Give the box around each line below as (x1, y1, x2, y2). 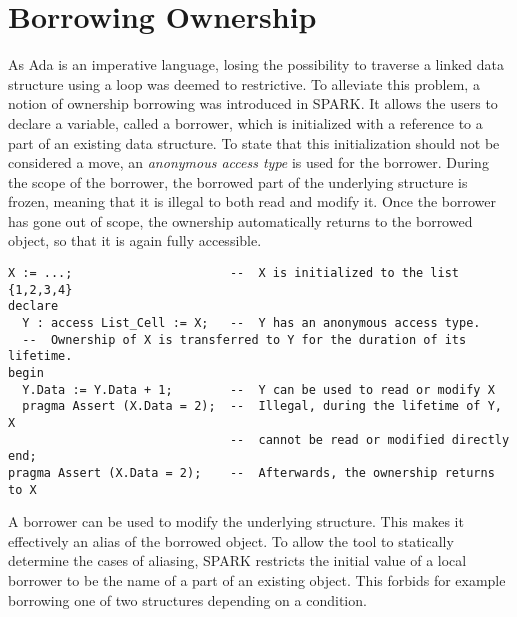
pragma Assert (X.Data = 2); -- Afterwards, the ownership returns (8, 465, 495, 480)
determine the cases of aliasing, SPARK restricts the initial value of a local (8, 550, 467, 571)
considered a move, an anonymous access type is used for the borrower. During (8, 152, 489, 173)
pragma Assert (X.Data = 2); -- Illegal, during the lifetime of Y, (22, 399, 502, 414)
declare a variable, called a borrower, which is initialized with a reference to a (8, 112, 483, 133)
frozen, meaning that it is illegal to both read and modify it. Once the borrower (8, 191, 496, 212)
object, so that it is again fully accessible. (8, 230, 262, 251)
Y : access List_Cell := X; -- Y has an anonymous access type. (22, 316, 481, 331)
